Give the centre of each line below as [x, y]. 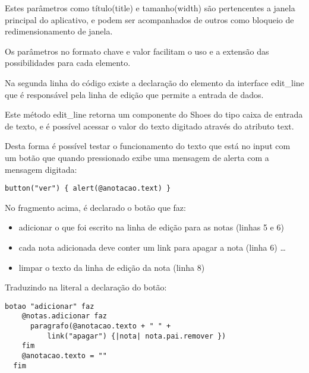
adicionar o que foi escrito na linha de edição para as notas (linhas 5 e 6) [151, 227]
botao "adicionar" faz [50, 306]
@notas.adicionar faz [64, 316]
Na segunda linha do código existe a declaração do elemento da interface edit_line [154, 82]
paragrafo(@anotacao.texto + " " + [100, 326]
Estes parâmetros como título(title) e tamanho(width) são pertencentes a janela [150, 8]
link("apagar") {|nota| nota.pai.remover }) [137, 336]
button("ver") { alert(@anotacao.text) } [88, 189]
